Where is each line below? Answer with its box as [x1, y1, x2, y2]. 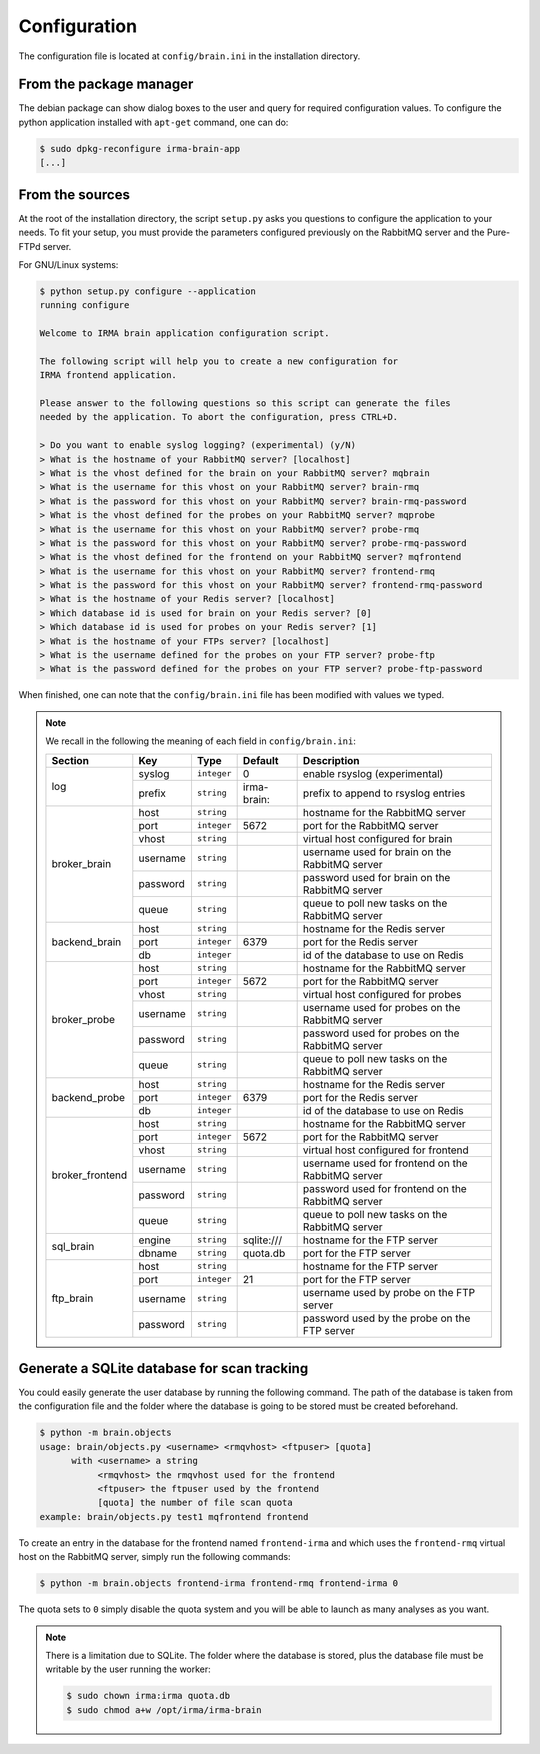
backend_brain [51, 935, 122, 949]
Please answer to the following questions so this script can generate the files [39, 398, 452, 409]
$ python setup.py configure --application [39, 285, 257, 297]
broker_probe [51, 1013, 115, 1027]
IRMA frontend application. [39, 370, 177, 381]
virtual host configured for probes [302, 987, 462, 1001]
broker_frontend [51, 1168, 128, 1182]
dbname [138, 1246, 178, 1260]
